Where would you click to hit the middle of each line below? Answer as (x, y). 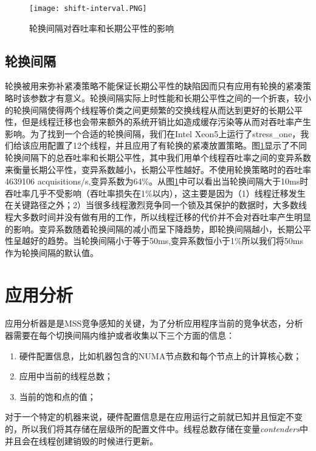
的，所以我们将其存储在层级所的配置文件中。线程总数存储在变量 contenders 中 (156, 429)
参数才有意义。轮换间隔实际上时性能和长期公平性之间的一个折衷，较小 (170, 98)
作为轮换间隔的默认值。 (52, 252)
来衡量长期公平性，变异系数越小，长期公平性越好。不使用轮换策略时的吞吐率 (158, 169)
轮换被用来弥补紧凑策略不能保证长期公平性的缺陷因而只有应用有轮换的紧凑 (154, 86)
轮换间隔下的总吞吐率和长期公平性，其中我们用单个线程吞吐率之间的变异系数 (158, 158)
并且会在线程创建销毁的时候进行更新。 (81, 440)
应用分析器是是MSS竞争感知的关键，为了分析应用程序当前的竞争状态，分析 (154, 323)
